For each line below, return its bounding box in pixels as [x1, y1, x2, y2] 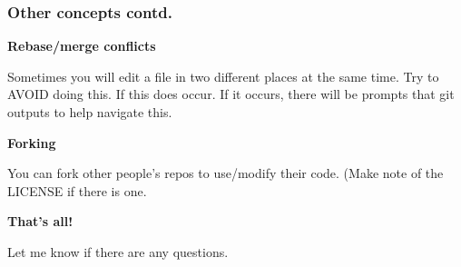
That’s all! [7, 212, 74, 231]
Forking [7, 133, 56, 152]
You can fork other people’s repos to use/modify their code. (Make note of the [7, 163, 444, 183]
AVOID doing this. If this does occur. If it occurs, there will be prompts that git [7, 84, 455, 104]
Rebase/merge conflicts [7, 36, 156, 55]
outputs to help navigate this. [7, 103, 172, 121]
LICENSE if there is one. [7, 181, 147, 200]
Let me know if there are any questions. [7, 242, 229, 261]
